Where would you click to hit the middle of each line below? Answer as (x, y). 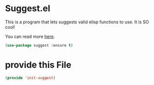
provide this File (38, 65)
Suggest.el (28, 8)
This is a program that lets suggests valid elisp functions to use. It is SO (77, 22)
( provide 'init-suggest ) (30, 78)
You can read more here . (30, 36)
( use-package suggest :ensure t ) (39, 45)
